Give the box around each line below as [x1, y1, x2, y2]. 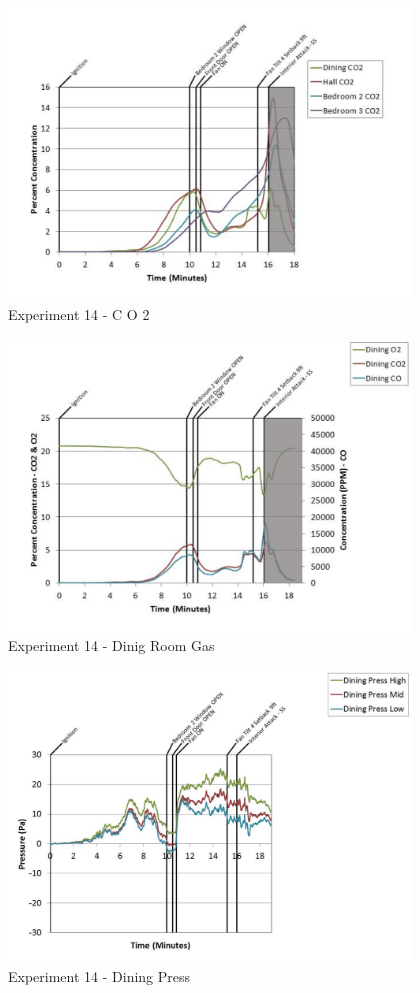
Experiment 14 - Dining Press [8, 966, 191, 987]
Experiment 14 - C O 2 [8, 304, 150, 325]
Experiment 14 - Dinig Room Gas [8, 635, 215, 656]
